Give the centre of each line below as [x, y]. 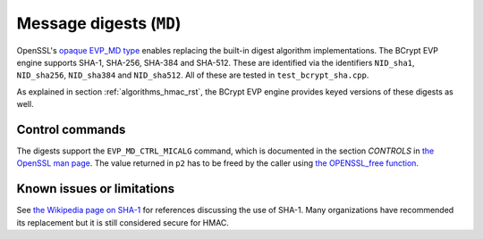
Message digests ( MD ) [99, 23]
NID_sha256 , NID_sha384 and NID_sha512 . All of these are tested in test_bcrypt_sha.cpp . [193, 75]
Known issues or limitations [95, 189]
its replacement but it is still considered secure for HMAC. [123, 222]
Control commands [71, 129]
